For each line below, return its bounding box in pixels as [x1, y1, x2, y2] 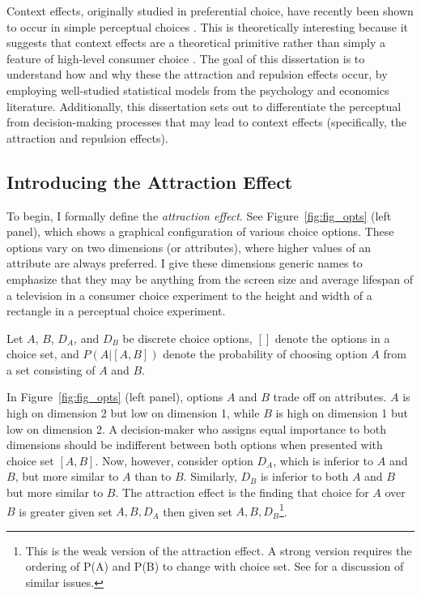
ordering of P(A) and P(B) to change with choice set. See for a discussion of [25, 558, 404, 575]
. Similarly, [183, 468, 237, 485]
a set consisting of [6, 361, 96, 378]
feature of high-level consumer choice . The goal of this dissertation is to [6, 49, 365, 66]
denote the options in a [274, 329, 390, 346]
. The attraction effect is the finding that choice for [115, 484, 369, 501]
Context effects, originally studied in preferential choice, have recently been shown [6, 2, 414, 19]
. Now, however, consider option [95, 452, 253, 469]
